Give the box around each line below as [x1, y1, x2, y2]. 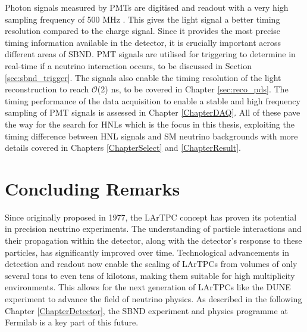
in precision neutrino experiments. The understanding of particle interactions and [5, 222, 302, 235]
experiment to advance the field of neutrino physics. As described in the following [5, 293, 302, 305]
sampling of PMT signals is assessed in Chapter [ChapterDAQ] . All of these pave [5, 106, 300, 119]
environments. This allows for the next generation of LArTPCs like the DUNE [5, 281, 291, 293]
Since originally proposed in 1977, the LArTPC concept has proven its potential [5, 210, 297, 223]
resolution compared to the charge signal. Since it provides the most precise [5, 24, 280, 37]
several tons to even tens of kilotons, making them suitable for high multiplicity [5, 269, 295, 281]
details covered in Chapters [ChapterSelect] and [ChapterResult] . [5, 141, 241, 154]
